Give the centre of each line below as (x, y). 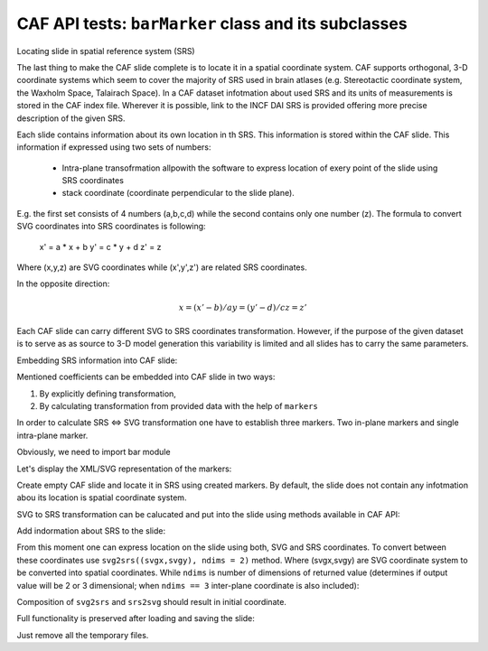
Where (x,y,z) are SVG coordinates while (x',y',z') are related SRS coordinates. (162, 267)
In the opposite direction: (63, 284)
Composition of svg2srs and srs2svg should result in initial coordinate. (151, 602)
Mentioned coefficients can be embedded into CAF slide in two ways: (146, 377)
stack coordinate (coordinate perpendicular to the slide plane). (178, 193)
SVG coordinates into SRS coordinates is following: (112, 227)
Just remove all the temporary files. (83, 635)
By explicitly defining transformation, (108, 394)
